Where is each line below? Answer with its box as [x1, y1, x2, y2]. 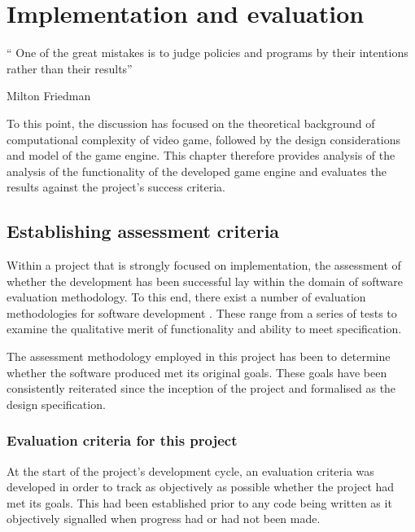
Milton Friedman [7, 87, 91, 104]
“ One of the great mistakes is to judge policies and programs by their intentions [7, 44, 408, 61]
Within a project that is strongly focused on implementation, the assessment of [7, 257, 401, 274]
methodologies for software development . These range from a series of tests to [7, 304, 397, 321]
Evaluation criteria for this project [7, 430, 238, 451]
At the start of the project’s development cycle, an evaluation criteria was [7, 462, 374, 479]
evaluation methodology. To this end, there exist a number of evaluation [7, 288, 366, 306]
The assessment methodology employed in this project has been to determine [7, 348, 391, 365]
